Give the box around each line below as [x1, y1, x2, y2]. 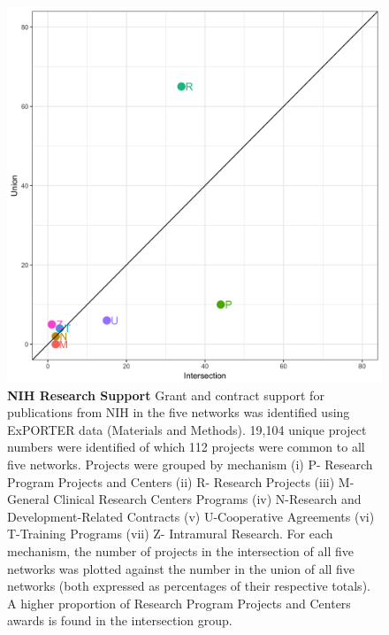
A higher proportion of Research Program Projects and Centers [7, 593, 351, 612]
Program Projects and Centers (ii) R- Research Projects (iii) [7, 472, 335, 491]
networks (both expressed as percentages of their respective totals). [7, 577, 370, 595]
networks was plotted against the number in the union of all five [7, 559, 355, 577]
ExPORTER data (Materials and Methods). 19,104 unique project [7, 420, 367, 438]
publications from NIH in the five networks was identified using [7, 403, 350, 422]
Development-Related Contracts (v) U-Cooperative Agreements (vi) [7, 507, 375, 525]
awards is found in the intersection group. [7, 611, 233, 630]
